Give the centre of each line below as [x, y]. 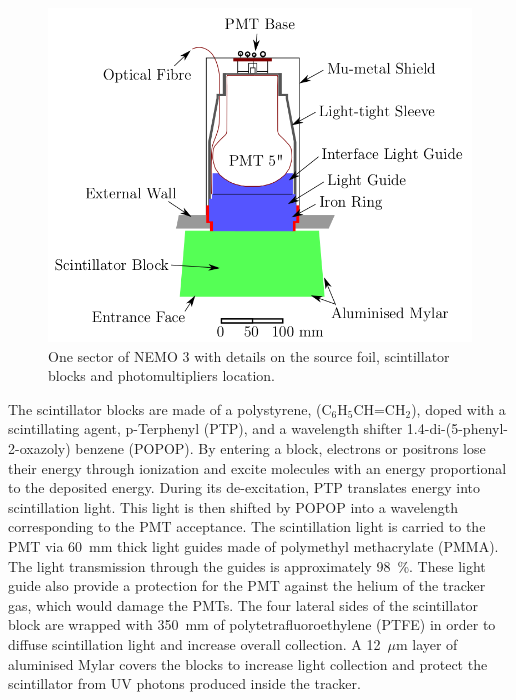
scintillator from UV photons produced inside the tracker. [184, 683]
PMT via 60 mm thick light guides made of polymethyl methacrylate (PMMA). [253, 546]
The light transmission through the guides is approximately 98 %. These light [247, 565]
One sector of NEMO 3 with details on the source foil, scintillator [249, 355]
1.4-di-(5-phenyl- [457, 428]
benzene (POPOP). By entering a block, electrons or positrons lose [280, 448]
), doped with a [458, 408]
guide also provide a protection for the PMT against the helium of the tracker [247, 585]
